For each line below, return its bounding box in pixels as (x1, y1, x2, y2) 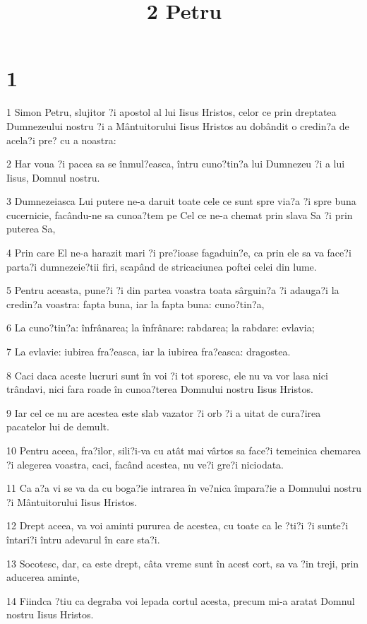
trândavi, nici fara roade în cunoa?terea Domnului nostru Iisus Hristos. (6, 382, 313, 396)
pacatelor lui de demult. (6, 419, 109, 434)
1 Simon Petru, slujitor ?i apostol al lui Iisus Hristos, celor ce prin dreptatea (6, 105, 337, 119)
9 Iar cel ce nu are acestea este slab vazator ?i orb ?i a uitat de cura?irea (6, 405, 321, 420)
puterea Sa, (6, 221, 56, 236)
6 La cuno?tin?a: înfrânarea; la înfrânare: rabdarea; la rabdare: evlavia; (6, 320, 315, 335)
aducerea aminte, (6, 570, 80, 584)
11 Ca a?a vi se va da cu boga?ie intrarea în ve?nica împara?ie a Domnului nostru (6, 481, 361, 495)
